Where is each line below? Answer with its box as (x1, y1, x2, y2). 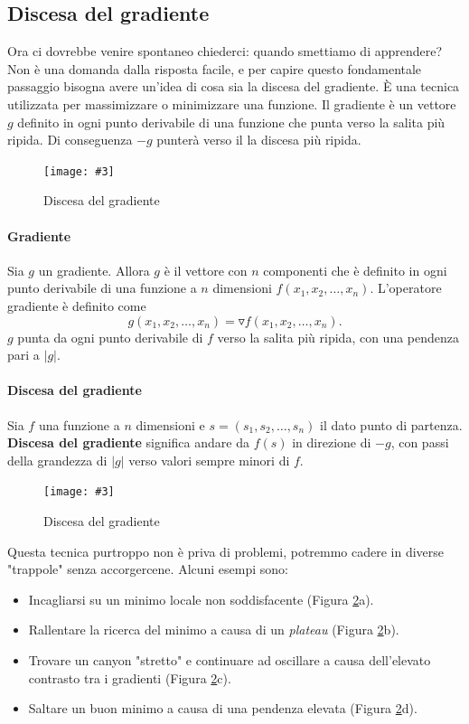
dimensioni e (136, 415, 205, 434)
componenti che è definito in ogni (263, 260, 447, 279)
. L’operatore (370, 278, 442, 297)
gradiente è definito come (7, 296, 146, 315)
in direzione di (292, 433, 371, 452)
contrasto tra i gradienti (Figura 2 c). (28, 668, 231, 687)
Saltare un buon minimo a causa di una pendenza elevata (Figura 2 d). (28, 699, 417, 718)
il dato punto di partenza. (320, 415, 463, 434)
